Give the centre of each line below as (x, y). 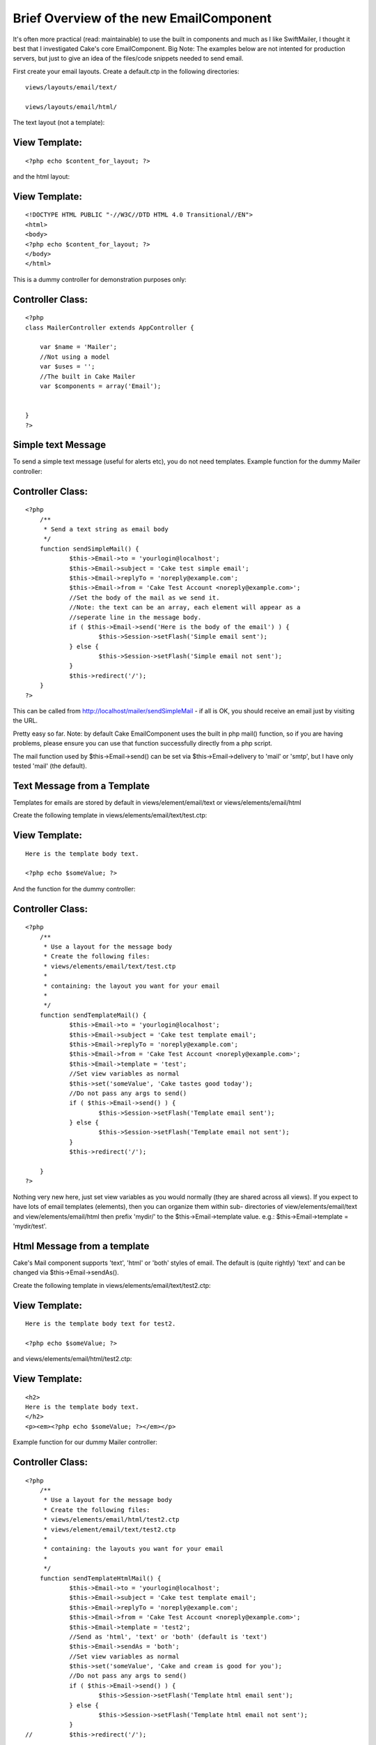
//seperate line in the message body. (135, 617)
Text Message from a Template (81, 786)
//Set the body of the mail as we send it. (144, 597)
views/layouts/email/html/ (71, 107)
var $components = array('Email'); (100, 386)
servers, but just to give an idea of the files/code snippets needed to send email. (128, 59)
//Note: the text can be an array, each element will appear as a (185, 608)
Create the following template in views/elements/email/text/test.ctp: (110, 815)
